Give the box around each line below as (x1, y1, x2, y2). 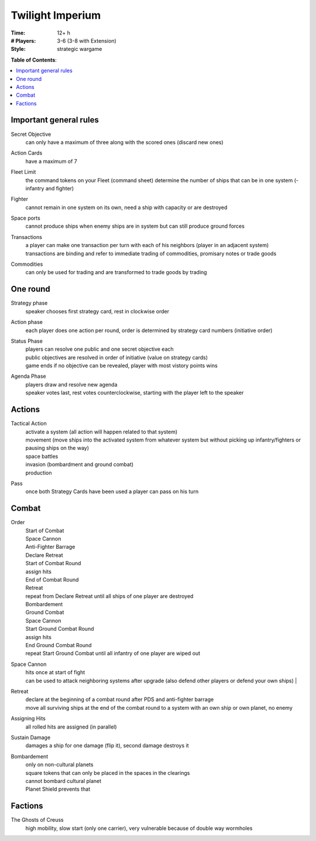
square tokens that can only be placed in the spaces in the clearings (25, 769, 190, 776)
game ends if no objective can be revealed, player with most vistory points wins (25, 362, 218, 369)
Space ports (11, 214, 40, 222)
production (25, 469, 52, 476)
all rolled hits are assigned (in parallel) (25, 723, 117, 730)
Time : (11, 29, 26, 36)
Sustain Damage (11, 734, 51, 741)
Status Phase (11, 337, 43, 344)
